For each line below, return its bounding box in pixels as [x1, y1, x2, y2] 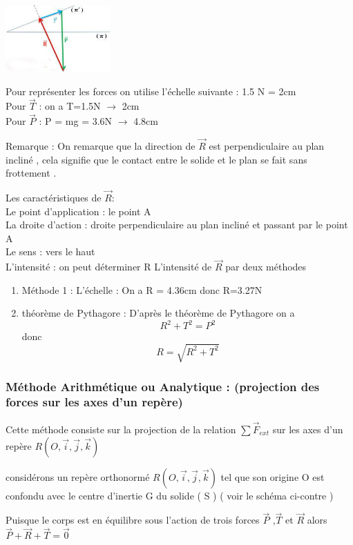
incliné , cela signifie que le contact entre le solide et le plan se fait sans [6, 152, 307, 166]
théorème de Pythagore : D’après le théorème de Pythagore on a [21, 306, 295, 320]
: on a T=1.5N [39, 99, 101, 113]
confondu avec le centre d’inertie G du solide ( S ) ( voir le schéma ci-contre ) [6, 488, 334, 502]
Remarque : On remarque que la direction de [6, 138, 195, 152]
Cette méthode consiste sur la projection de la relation [6, 422, 236, 436]
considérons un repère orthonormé [6, 469, 150, 484]
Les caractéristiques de [6, 190, 102, 204]
